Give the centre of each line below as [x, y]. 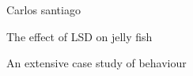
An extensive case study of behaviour [96, 63]
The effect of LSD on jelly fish [79, 36]
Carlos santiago [44, 9]
